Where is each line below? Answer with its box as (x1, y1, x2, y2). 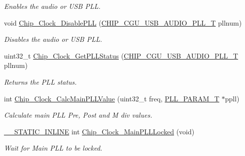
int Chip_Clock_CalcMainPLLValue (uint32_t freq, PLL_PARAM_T (4, 93, 219, 103)
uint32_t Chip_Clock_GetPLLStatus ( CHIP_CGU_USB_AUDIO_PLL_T (4, 50, 238, 61)
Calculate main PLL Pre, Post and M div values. (4, 110, 152, 120)
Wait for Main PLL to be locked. (4, 143, 103, 153)
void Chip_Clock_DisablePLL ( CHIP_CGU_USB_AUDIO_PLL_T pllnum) (4, 17, 242, 28)
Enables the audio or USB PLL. (4, 1, 101, 11)
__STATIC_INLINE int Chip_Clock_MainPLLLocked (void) (4, 126, 195, 136)
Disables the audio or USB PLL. (4, 34, 103, 44)
